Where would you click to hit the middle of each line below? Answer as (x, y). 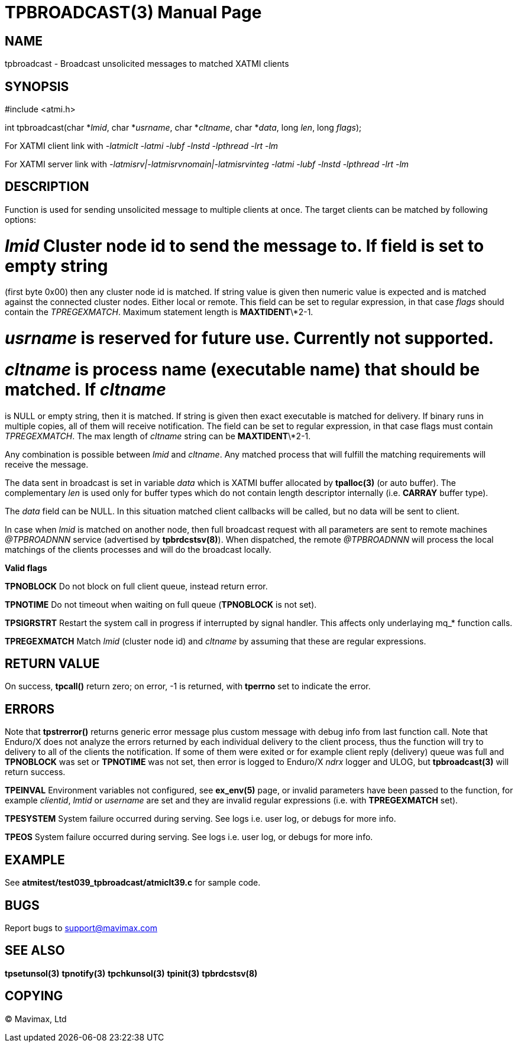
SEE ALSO (35, 951)
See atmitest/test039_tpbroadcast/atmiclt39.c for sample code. (133, 883)
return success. (35, 772)
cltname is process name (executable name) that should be (242, 369)
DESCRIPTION (47, 187)
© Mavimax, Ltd (36, 1019)
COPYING (34, 996)
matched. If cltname (85, 389)
